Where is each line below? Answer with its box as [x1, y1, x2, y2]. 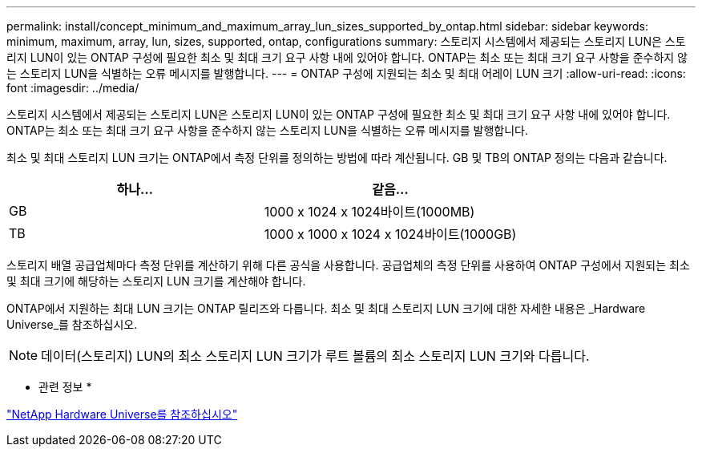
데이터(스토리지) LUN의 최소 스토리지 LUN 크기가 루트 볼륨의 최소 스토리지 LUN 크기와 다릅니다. [41, 348, 590, 364]
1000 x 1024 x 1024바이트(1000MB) [264, 204, 475, 220]
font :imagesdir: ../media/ [6, 81, 139, 95]
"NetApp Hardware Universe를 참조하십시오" [6, 407, 238, 421]
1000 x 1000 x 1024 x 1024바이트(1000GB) [264, 226, 517, 242]
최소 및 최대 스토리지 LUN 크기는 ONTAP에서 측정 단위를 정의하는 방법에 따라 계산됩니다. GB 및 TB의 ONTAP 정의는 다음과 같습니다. [6, 151, 668, 164]
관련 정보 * [38, 380, 92, 394]
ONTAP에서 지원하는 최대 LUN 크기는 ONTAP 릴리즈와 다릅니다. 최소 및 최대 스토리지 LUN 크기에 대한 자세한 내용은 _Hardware [6, 301, 646, 315]
